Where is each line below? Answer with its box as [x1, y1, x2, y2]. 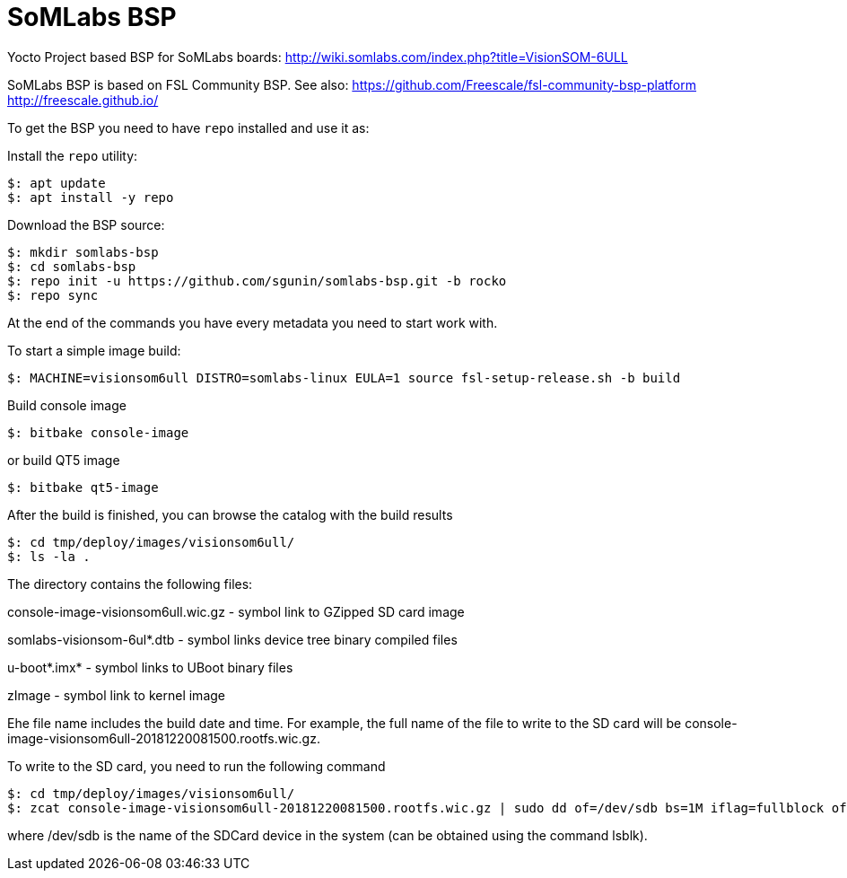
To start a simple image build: [7, 342, 181, 358]
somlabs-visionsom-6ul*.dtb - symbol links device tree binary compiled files [7, 631, 458, 647]
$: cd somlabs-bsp [7, 259, 136, 274]
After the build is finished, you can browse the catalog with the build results [7, 506, 453, 522]
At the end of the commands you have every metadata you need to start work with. [7, 314, 498, 330]
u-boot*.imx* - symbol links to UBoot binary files [7, 659, 293, 675]
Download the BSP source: [7, 216, 165, 233]
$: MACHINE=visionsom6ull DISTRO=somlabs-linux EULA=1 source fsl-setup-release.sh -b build [7, 370, 681, 385]
